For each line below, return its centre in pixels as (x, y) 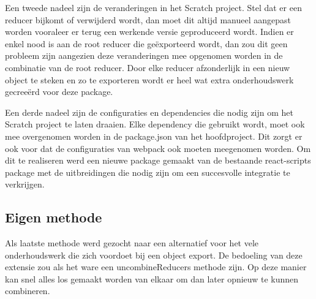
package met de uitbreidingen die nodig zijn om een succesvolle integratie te (148, 172)
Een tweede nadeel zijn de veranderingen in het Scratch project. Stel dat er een (153, 7)
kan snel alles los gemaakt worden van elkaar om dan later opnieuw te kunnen (152, 278)
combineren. (28, 291)
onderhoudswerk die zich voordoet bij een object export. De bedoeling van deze (154, 255)
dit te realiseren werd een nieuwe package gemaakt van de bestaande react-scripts (158, 160)
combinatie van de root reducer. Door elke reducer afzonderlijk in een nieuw (148, 67)
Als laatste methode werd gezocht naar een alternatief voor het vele (132, 243)
